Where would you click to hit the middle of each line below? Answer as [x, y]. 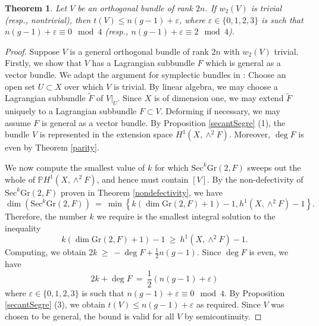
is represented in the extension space [106, 134]
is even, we [269, 252]
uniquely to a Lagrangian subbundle [71, 111]
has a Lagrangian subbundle [143, 63]
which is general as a [243, 63]
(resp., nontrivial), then [48, 19]
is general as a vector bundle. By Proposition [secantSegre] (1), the [164, 122]
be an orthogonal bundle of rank [135, 8]
